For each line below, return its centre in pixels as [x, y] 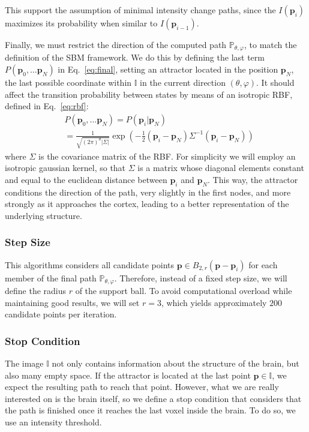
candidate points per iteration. [61, 314]
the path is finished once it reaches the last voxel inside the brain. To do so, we [150, 410]
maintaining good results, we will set [72, 302]
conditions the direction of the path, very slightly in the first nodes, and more [148, 192]
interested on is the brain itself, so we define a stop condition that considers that [153, 398]
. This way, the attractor [253, 179]
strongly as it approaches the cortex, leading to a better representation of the [147, 204]
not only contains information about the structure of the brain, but [175, 363]
